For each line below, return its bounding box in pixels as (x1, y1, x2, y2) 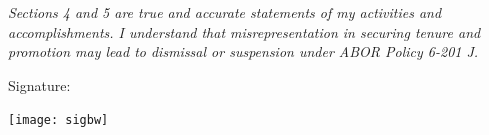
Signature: (8, 74, 71, 95)
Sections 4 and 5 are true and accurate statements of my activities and (8, 2, 442, 22)
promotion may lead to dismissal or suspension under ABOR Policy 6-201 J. (8, 41, 479, 62)
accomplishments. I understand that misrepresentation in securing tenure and (8, 21, 481, 42)
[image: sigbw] (8, 113, 109, 128)
